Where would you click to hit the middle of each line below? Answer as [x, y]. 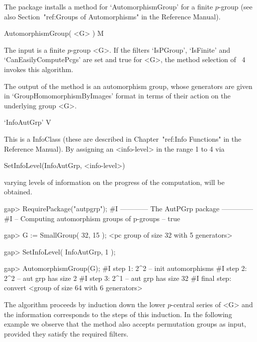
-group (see [235, 6]
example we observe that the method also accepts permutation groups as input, [125, 324]
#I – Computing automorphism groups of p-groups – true [92, 218]
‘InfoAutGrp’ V [28, 122]
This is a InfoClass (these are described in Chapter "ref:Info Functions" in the [123, 138]
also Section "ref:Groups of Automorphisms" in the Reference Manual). [112, 16]
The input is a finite [35, 49]
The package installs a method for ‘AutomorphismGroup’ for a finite [109, 6]
